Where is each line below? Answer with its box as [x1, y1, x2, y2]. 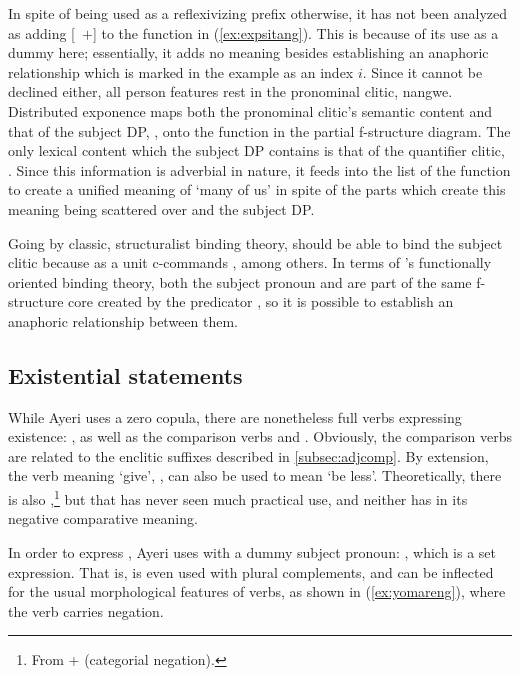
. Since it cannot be [362, 61, 483, 82]
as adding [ [8, 22, 75, 43]
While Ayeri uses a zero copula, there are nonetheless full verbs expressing [8, 406, 462, 427]
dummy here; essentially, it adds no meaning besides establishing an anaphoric [8, 42, 489, 63]
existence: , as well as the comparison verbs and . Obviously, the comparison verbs [8, 426, 512, 447]
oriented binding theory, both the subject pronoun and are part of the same [8, 271, 472, 292]
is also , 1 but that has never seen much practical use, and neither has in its [8, 486, 468, 509]
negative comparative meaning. [8, 508, 198, 529]
